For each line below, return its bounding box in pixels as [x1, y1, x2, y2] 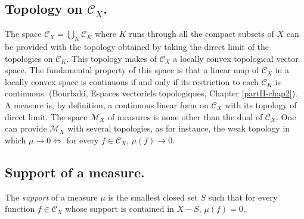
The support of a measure [5, 190, 98, 203]
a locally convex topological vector [173, 52, 299, 64]
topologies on [5, 52, 53, 64]
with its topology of [225, 98, 297, 111]
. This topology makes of [66, 52, 157, 64]
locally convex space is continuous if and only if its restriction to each [5, 75, 259, 87]
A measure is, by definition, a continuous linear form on [5, 98, 209, 111]
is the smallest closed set [108, 190, 198, 203]
